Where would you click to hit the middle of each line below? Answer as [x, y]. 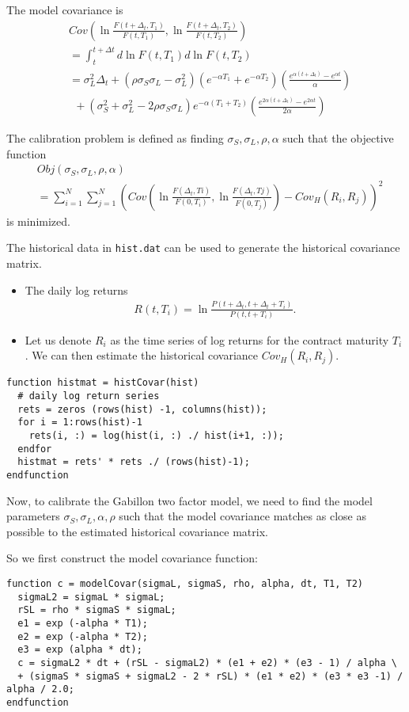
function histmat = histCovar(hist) [103, 383]
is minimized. [38, 221]
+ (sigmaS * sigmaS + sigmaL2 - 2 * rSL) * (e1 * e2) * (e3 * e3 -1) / [210, 676]
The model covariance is [65, 10]
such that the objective [338, 138]
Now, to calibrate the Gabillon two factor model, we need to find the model [189, 500]
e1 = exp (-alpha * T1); [83, 624]
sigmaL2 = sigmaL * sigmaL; [91, 597]
